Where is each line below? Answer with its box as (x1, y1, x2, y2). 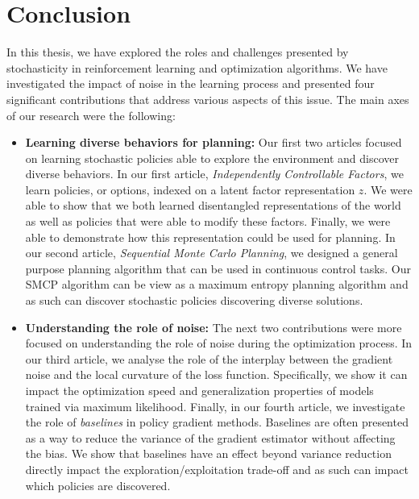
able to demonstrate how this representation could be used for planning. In (25, 228, 396, 245)
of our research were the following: (6, 106, 176, 123)
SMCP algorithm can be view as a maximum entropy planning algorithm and (25, 276, 409, 293)
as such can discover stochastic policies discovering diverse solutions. (25, 292, 363, 309)
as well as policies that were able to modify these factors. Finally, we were (25, 213, 391, 230)
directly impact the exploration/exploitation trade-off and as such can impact (25, 460, 409, 477)
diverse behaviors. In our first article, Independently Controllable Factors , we (25, 165, 404, 182)
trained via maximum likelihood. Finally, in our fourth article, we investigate (25, 397, 405, 414)
